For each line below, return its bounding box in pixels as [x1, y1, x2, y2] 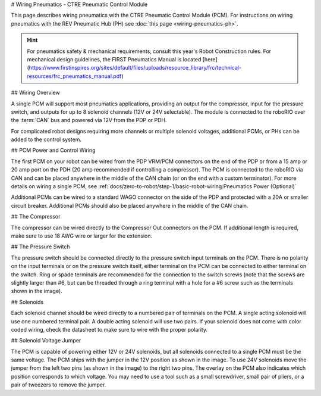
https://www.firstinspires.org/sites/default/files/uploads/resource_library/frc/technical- [29, 64, 242, 71]
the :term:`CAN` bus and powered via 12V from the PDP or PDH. [11, 117, 167, 124]
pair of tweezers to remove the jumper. [11, 381, 106, 388]
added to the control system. [11, 136, 81, 143]
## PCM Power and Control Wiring [11, 146, 96, 154]
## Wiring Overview [11, 89, 61, 96]
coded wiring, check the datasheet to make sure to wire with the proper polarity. [11, 326, 208, 333]
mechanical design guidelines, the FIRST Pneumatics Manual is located [27, 55, 202, 63]
